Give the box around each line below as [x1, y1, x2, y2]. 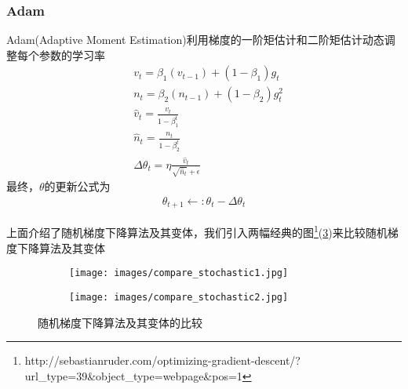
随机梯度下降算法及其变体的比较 [38, 314, 202, 330]
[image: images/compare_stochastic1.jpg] [69, 267, 289, 279]
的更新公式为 [44, 178, 111, 194]
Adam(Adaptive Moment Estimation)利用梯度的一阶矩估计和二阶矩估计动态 [6, 31, 384, 48]
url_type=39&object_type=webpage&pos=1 [24, 367, 242, 384]
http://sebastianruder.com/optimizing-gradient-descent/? [24, 352, 301, 369]
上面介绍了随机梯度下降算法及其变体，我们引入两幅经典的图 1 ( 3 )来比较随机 [6, 222, 388, 241]
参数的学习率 [38, 46, 105, 63]
